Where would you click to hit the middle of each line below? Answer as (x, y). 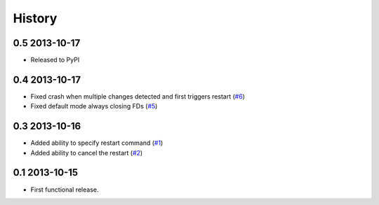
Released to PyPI (55, 60)
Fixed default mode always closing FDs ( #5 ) (94, 106)
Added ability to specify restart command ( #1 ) (97, 143)
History (35, 18)
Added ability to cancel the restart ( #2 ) (87, 153)
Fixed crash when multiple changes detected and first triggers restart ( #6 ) (138, 96)
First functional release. (65, 190)
